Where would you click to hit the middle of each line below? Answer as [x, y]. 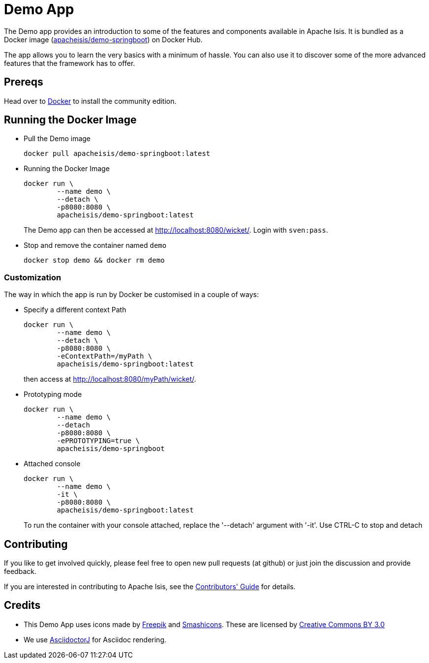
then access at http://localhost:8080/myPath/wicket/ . [110, 379]
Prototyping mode [53, 394]
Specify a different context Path [75, 310]
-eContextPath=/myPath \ [105, 356]
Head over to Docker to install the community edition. [90, 101]
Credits [22, 605]
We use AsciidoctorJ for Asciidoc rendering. [95, 639]
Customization [33, 277]
